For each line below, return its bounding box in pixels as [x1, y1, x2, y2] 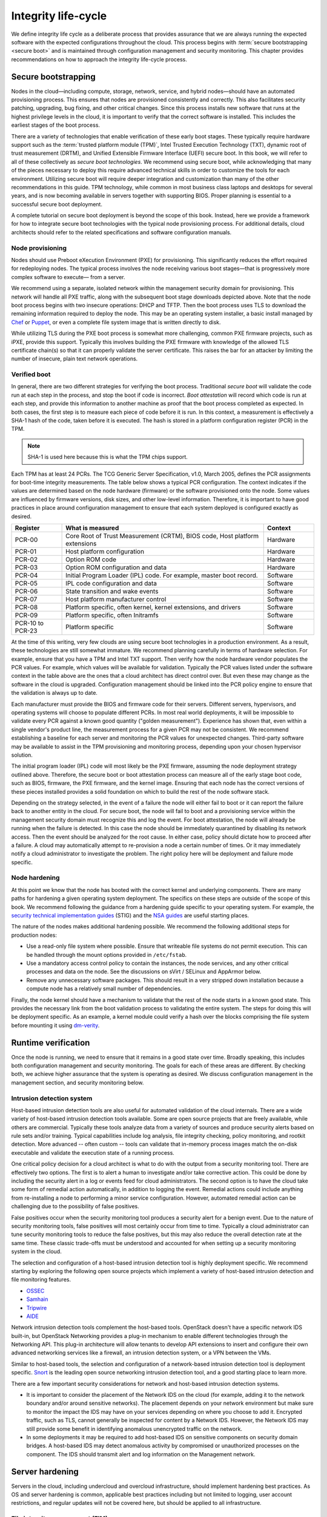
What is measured [65, 524, 119, 532]
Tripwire [26, 1304, 47, 1311]
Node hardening [11, 874, 60, 882]
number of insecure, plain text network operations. [11, 355, 138, 362]
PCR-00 [15, 535, 38, 544]
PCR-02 [15, 555, 38, 564]
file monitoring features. [11, 1276, 71, 1283]
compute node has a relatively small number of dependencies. [26, 985, 182, 992]
